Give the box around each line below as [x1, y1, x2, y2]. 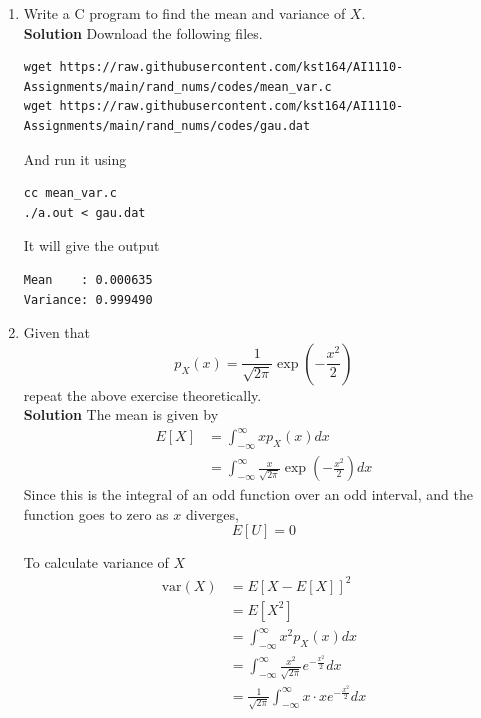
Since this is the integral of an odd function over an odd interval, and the [23, 484, 473, 505]
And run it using [23, 148, 127, 169]
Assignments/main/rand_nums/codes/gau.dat [23, 118, 311, 133]
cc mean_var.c [23, 186, 117, 201]
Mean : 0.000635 [23, 272, 153, 287]
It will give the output [23, 235, 160, 256]
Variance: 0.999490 [23, 292, 153, 307]
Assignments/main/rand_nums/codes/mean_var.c [23, 79, 332, 94]
